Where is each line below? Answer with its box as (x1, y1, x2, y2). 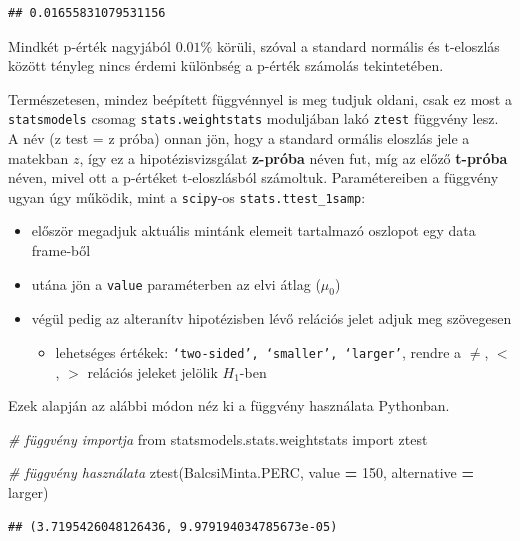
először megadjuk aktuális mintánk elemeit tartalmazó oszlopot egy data (31, 220, 476, 241)
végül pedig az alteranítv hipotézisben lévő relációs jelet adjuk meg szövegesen (31, 308, 512, 329)
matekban (8, 147, 69, 168)
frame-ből (31, 240, 91, 261)
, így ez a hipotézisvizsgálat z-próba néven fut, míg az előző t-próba (79, 147, 508, 168)
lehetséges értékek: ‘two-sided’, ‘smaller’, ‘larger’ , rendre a (55, 342, 462, 363)
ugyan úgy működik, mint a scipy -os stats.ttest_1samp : (8, 186, 366, 207)
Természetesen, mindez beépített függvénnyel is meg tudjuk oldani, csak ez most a (8, 88, 512, 109)
